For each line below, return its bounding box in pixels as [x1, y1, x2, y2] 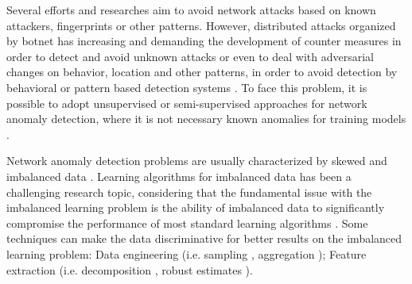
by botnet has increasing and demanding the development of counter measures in [6, 33, 402, 49]
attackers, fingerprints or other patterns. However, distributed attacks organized [6, 17, 396, 33]
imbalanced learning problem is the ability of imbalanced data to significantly [6, 199, 385, 216]
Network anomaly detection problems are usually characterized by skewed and [6, 152, 387, 169]
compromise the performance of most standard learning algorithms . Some [6, 214, 368, 231]
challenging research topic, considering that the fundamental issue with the [6, 183, 372, 200]
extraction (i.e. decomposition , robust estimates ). [6, 261, 253, 278]
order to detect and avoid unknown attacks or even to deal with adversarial [6, 48, 374, 64]
